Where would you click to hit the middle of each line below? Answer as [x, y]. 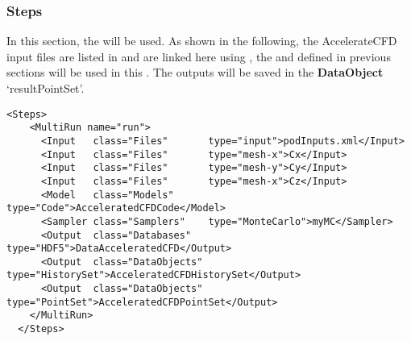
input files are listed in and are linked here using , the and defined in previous [199, 56]
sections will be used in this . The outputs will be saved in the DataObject [195, 72]
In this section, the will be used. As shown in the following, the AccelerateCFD [202, 41]
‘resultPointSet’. [46, 88]
